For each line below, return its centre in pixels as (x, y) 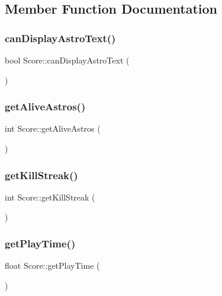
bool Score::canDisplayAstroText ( (67, 60)
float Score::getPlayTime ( (52, 265)
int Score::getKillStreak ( (50, 197)
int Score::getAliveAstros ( (53, 128)
